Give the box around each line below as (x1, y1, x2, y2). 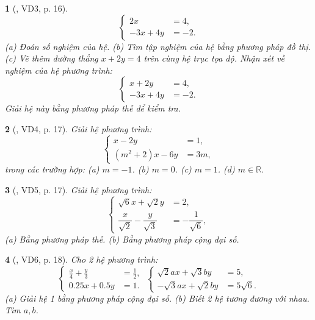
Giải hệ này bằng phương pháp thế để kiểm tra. (5, 102, 181, 115)
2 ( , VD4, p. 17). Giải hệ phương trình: (5, 122, 152, 135)
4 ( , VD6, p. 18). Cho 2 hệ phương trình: (5, 253, 158, 266)
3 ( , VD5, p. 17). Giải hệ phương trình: (5, 183, 152, 196)
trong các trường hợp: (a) (5, 163, 100, 176)
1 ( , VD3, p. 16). (5, 2, 68, 14)
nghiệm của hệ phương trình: (5, 63, 112, 76)
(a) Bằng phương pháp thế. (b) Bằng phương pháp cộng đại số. (5, 232, 239, 245)
